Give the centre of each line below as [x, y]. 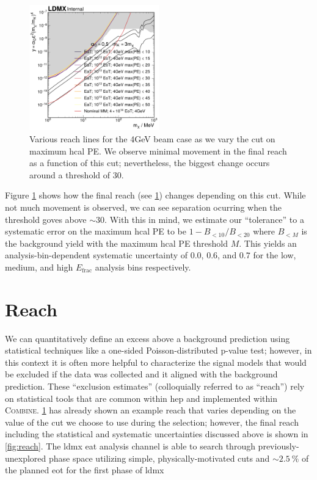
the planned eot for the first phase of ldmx [85, 470]
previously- [279, 445]
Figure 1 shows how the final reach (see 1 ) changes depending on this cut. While [155, 195]
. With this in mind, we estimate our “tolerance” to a [204, 219]
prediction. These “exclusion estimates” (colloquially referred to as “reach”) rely [155, 386]
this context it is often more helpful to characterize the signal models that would [156, 362]
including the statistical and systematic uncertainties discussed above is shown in [157, 434]
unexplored [26, 458]
